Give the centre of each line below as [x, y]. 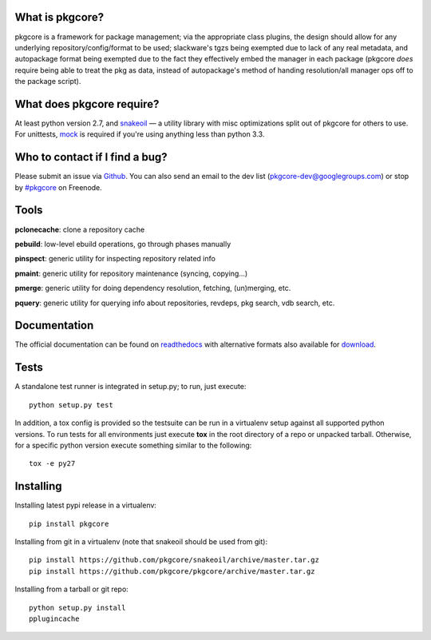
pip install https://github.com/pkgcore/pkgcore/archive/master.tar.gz [172, 571]
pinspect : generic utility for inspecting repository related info [115, 259]
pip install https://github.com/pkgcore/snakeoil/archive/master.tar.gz [174, 560]
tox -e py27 [52, 464]
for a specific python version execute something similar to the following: [133, 445]
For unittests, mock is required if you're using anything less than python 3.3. [140, 134]
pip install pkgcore [69, 524]
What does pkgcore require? [87, 104]
